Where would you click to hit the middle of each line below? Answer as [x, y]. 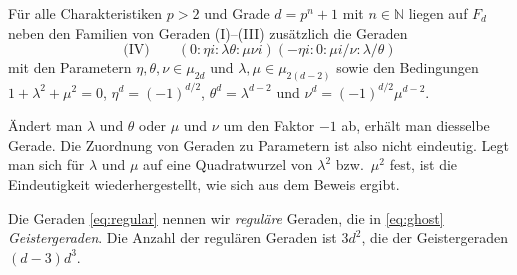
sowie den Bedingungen [407, 67]
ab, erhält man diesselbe [415, 125]
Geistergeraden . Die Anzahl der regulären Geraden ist [172, 237]
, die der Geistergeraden [434, 237]
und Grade [237, 13]
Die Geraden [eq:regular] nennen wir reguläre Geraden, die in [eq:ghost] [226, 217]
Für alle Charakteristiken [85, 13]
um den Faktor [269, 125]
